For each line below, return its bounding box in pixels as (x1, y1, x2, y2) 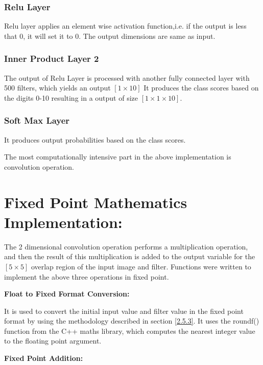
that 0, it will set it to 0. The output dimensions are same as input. (4, 30, 216, 41)
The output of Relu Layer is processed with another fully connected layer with (4, 72, 250, 83)
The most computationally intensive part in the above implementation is (4, 151, 231, 162)
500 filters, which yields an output (4, 82, 111, 93)
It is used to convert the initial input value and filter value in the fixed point (4, 305, 244, 316)
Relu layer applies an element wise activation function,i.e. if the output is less (4, 20, 247, 31)
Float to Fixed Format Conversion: (4, 288, 130, 299)
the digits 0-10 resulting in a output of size (4, 92, 138, 103)
